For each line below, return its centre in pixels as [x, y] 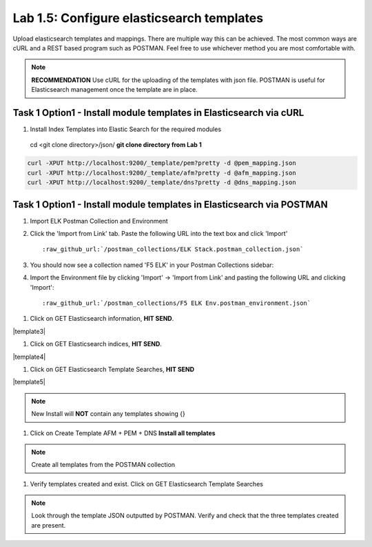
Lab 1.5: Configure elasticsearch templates [138, 18]
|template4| [29, 357]
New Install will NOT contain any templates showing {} [108, 414]
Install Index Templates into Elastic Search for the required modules [126, 129]
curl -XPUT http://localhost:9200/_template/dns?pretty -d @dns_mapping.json [162, 182]
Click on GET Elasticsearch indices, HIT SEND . [96, 344]
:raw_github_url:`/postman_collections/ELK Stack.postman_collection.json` [173, 249]
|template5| [29, 382]
